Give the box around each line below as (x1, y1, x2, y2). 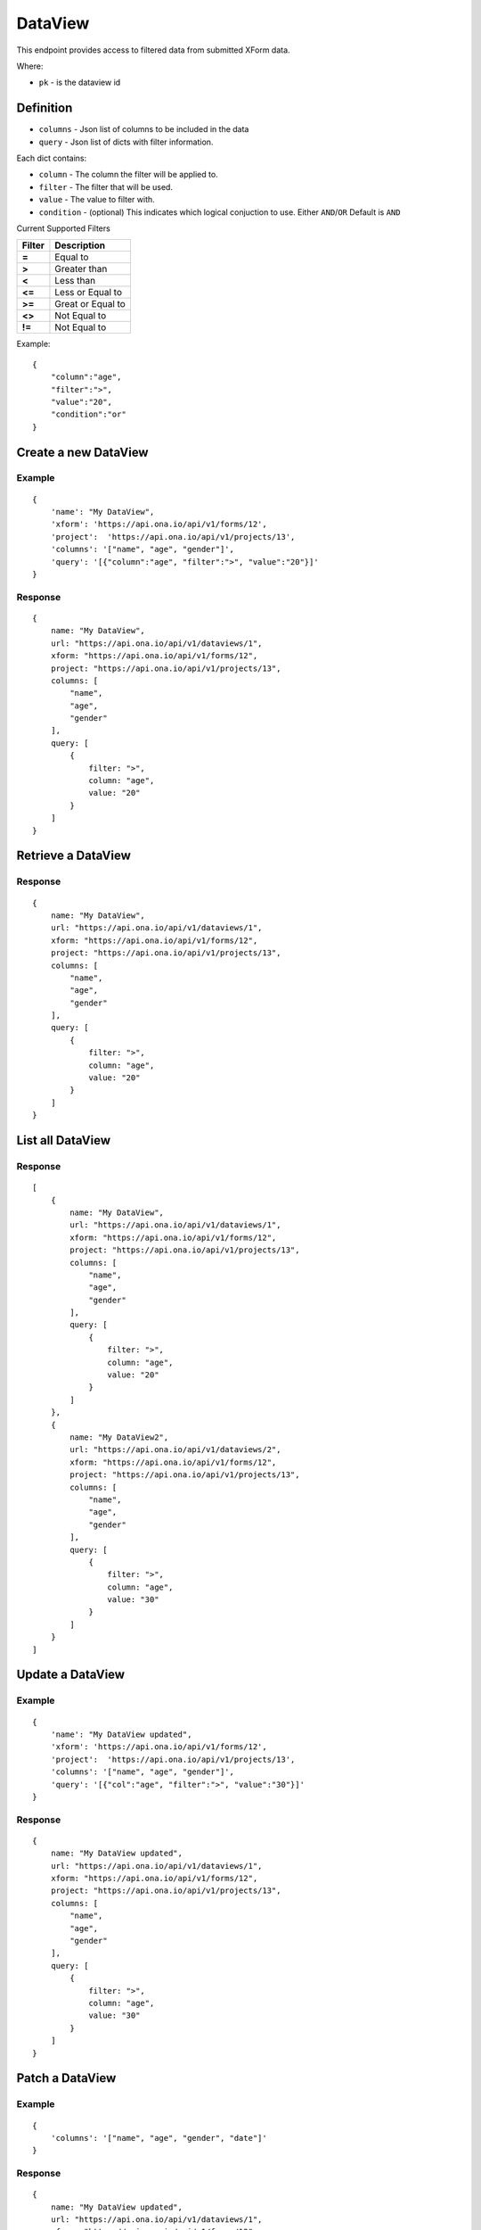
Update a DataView (16, 1667, 125, 1682)
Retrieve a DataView (16, 848, 131, 863)
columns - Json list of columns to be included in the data (38, 124, 249, 135)
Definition (16, 101, 73, 116)
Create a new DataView (16, 444, 149, 459)
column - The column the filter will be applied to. (38, 169, 218, 180)
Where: (16, 61, 44, 71)
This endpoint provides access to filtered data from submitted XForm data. (16, 45, 290, 55)
